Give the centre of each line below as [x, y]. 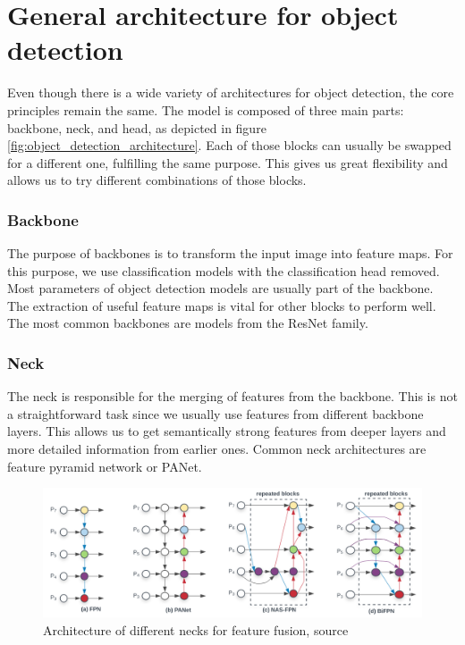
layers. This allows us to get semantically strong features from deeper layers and [227, 431]
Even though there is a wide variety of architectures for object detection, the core [231, 92]
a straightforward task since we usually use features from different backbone [216, 413]
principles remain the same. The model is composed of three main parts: [206, 109]
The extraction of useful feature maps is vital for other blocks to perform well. [222, 305]
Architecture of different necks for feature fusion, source [196, 629]
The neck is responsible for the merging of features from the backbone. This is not [232, 396]
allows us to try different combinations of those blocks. [157, 180]
